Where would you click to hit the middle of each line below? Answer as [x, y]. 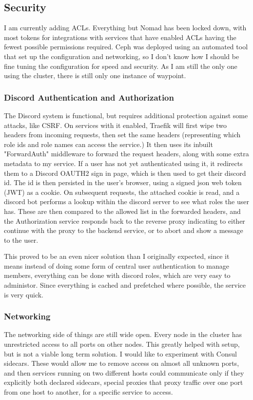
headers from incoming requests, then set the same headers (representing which [122, 135]
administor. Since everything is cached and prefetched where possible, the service [125, 285]
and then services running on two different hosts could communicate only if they [124, 372]
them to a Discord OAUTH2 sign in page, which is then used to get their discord [125, 173]
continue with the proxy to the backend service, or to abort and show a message [124, 230]
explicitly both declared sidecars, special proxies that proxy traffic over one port [124, 382]
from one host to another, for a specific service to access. [88, 392]
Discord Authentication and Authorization [89, 97]
